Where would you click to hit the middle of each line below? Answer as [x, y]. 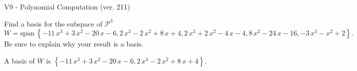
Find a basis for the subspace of [53, 23]
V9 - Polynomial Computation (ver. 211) [67, 6]
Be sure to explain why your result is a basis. [74, 44]
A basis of [19, 60]
